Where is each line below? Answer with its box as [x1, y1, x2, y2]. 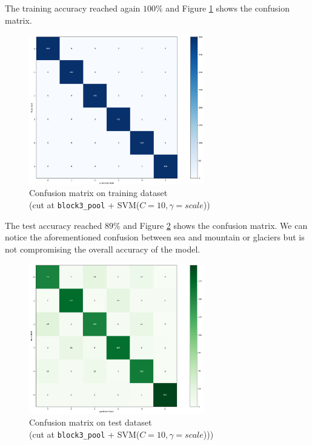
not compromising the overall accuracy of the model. [5, 242, 201, 255]
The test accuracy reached [5, 219, 102, 231]
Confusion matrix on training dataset [29, 186, 168, 199]
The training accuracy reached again [5, 2, 141, 14]
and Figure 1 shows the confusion [165, 2, 290, 14]
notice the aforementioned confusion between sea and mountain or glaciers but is [5, 231, 305, 243]
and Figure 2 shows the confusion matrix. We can [123, 219, 308, 231]
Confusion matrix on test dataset [29, 416, 152, 429]
